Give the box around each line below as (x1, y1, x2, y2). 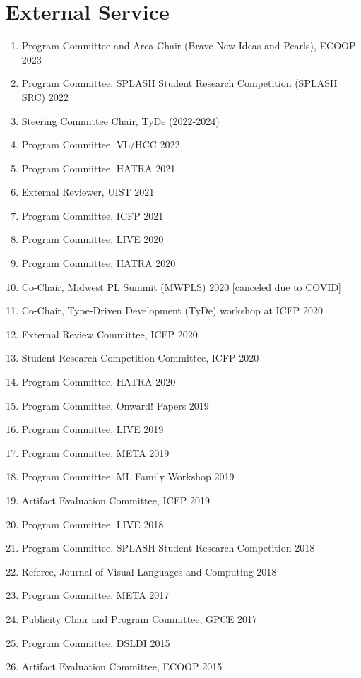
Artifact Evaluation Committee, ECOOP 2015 (21, 659, 223, 674)
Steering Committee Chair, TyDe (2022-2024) (21, 113, 220, 128)
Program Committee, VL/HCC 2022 (21, 137, 180, 152)
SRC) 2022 (21, 89, 69, 104)
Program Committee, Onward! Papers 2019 (21, 398, 209, 412)
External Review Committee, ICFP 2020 (21, 326, 198, 341)
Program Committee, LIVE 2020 (21, 232, 164, 246)
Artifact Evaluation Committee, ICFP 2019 (21, 493, 211, 507)
